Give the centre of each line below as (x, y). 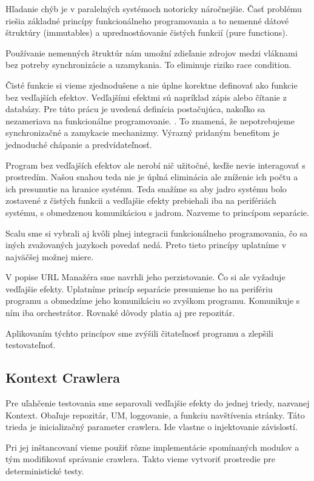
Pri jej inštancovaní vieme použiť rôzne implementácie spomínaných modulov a (152, 447)
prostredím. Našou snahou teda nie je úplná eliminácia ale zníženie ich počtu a (152, 177)
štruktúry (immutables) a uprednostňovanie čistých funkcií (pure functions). (147, 32)
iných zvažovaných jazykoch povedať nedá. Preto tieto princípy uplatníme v (146, 245)
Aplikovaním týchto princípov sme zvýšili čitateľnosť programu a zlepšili (139, 333)
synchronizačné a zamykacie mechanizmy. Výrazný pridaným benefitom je (142, 133)
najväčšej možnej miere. (50, 256)
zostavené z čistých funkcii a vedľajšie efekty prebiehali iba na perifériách (141, 200)
